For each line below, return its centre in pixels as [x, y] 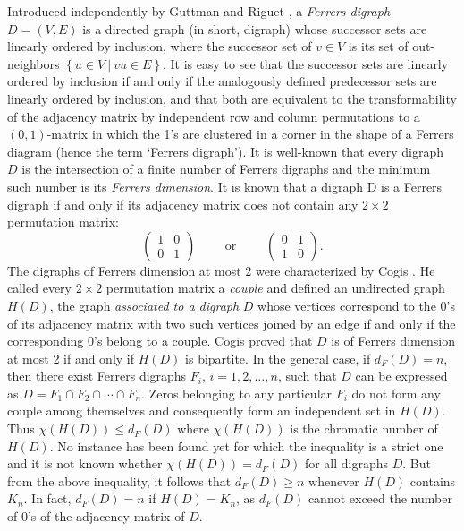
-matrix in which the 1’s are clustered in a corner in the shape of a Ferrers [250, 134]
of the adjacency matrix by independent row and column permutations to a [214, 116]
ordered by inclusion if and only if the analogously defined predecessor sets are [222, 81]
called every [39, 288]
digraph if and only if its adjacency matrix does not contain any [183, 204]
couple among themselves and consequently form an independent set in [202, 411]
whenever [334, 480]
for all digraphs [346, 463]
